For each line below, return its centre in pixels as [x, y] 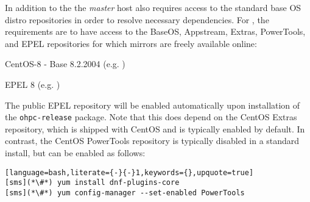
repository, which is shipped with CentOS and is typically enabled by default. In [155, 128]
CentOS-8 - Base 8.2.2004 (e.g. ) [65, 64]
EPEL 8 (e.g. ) [33, 84]
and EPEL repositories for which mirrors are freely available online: [131, 43]
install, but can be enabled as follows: [75, 153]
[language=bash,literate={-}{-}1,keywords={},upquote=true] [129, 172]
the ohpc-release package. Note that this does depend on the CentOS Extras [151, 117]
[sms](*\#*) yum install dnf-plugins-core [92, 183]
